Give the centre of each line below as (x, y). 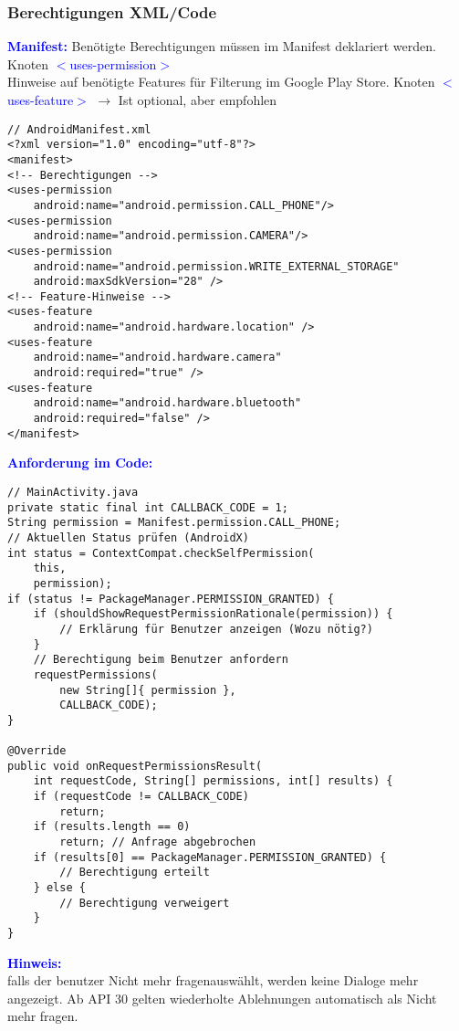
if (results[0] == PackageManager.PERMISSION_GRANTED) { (210, 857)
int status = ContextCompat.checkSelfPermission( (161, 553)
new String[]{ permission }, (148, 690)
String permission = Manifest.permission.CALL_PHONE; (174, 523)
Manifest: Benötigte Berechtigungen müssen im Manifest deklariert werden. (222, 46)
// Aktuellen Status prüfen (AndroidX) (128, 537)
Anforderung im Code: (80, 463)
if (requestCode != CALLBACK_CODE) (141, 797)
